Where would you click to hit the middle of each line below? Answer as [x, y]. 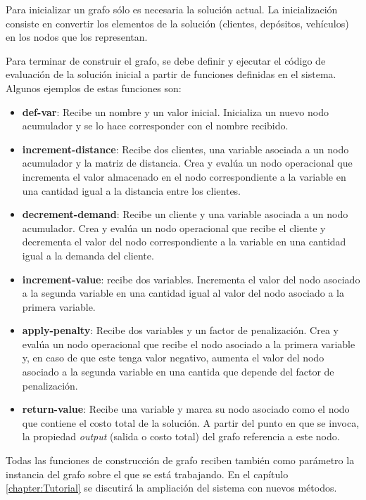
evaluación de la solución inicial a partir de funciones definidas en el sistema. [171, 74]
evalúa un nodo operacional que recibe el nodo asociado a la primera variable [189, 344]
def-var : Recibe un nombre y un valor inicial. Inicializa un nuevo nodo [175, 111]
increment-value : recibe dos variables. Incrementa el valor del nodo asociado [191, 279]
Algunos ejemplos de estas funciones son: [94, 88]
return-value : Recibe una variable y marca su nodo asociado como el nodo [186, 409]
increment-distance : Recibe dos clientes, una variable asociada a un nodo [185, 149]
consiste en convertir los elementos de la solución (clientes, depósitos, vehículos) [177, 23]
